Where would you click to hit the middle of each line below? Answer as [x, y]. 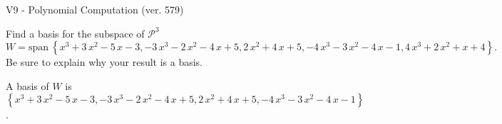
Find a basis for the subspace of [75, 33]
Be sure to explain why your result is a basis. [104, 62]
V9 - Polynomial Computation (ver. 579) [95, 9]
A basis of [27, 85]
